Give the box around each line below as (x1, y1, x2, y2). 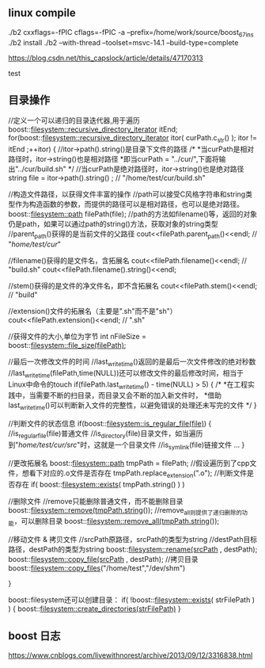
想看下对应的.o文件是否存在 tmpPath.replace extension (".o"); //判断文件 (21, 468, 248, 479)
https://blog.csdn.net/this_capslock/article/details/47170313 (8, 53, 203, 63)
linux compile (8, 6, 77, 20)
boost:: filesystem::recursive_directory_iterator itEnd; (8, 124, 178, 134)
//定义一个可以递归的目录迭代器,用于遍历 (8, 116, 141, 125)
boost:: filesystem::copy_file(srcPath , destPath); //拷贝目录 (8, 555, 199, 564)
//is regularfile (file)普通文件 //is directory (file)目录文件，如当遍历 (8, 429, 203, 440)
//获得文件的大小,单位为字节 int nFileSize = (8, 332, 146, 342)
